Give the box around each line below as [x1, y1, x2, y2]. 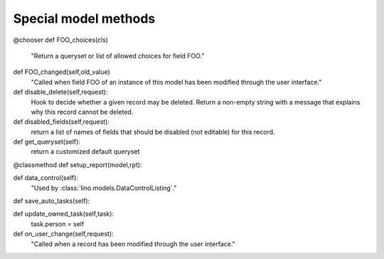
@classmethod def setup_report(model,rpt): [13, 160, 142, 169]
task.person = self [31, 219, 85, 228]
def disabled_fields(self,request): [13, 117, 110, 126]
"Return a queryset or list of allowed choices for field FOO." [31, 51, 205, 60]
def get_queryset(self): [13, 137, 81, 146]
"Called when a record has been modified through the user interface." [31, 239, 236, 248]
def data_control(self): [13, 174, 78, 182]
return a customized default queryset [31, 147, 140, 156]
